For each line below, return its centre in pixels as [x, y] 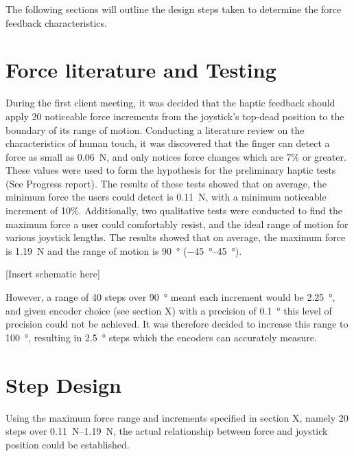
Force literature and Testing [141, 70]
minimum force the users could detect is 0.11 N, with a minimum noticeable [166, 197]
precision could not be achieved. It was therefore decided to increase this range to [177, 324]
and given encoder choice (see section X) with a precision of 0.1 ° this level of [169, 310]
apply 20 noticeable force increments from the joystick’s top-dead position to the [175, 116]
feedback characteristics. [56, 22]
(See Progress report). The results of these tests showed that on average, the [166, 183]
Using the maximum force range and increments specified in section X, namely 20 [177, 417]
